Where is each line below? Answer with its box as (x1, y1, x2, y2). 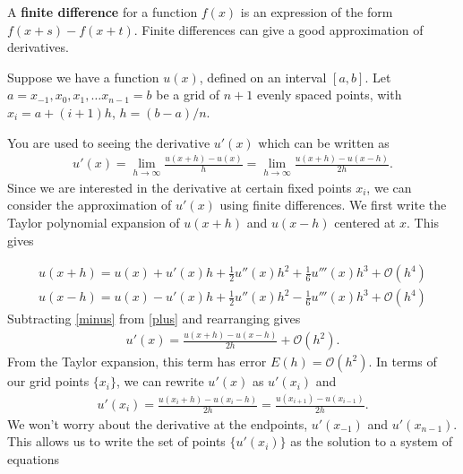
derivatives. (7, 38, 69, 56)
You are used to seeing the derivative (7, 133, 210, 151)
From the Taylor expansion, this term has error (7, 352, 267, 371)
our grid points (7, 372, 90, 391)
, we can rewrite (116, 372, 204, 391)
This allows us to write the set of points (7, 432, 226, 451)
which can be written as (258, 133, 390, 151)
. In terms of (368, 352, 437, 371)
